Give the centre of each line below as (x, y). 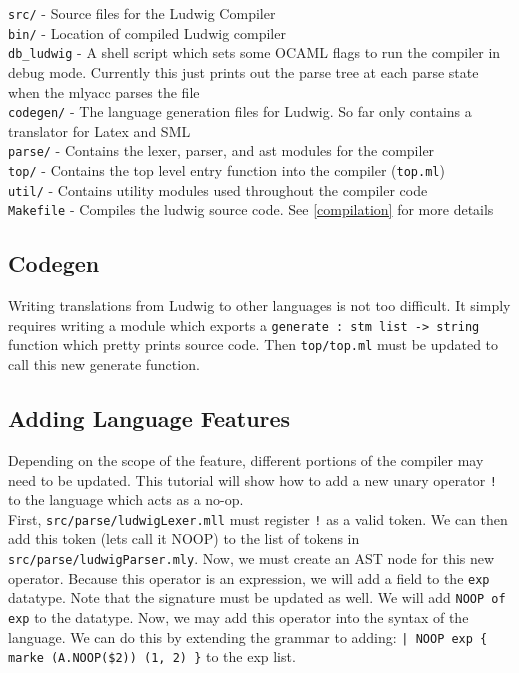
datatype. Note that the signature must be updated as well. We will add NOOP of (257, 597)
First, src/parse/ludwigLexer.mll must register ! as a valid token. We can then (258, 518)
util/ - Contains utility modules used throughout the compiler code (218, 189)
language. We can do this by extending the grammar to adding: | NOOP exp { (248, 636)
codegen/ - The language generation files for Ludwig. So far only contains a (240, 111)
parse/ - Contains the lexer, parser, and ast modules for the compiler (221, 150)
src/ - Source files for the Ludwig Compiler (142, 13)
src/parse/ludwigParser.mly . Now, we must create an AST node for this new (251, 558)
